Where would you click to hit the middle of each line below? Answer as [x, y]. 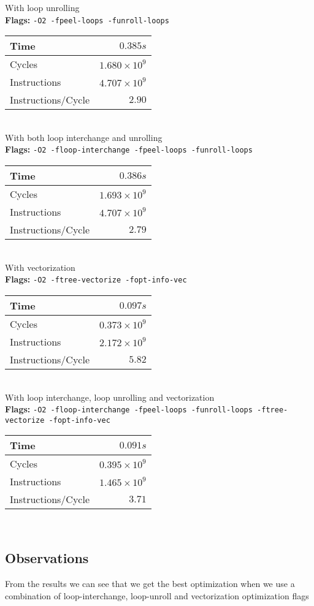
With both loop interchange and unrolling [84, 137]
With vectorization [40, 267]
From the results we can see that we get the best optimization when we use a [150, 584]
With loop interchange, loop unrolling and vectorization [110, 397]
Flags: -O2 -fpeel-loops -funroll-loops [87, 19]
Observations [47, 558]
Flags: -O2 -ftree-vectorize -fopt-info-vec [96, 279]
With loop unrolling [42, 7]
